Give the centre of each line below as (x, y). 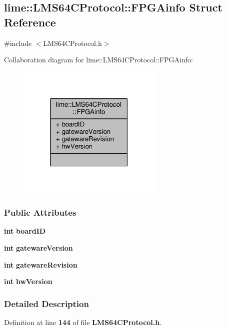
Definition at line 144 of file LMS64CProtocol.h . (83, 322)
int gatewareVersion (38, 247)
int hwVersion (28, 281)
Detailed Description (46, 303)
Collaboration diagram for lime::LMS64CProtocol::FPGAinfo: (98, 60)
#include (18, 43)
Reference (30, 22)
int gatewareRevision (41, 264)
